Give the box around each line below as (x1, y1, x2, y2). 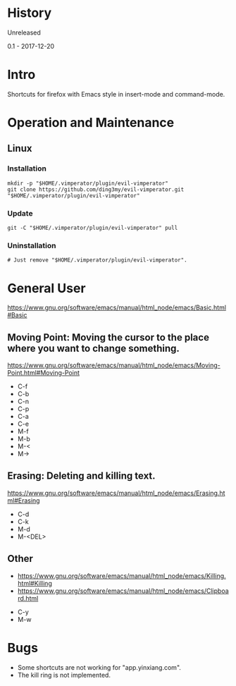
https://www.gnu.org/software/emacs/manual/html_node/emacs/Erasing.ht (7, 489, 225, 497)
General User (7, 280, 86, 296)
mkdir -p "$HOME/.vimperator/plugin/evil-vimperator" (7, 180, 169, 187)
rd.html (17, 594, 39, 602)
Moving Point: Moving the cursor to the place (7, 331, 210, 343)
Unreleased (7, 28, 41, 37)
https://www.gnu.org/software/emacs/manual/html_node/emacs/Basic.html (7, 303, 227, 312)
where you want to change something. (7, 342, 180, 354)
